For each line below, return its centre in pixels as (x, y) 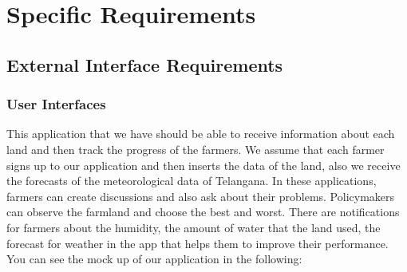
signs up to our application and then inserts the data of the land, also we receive (203, 165)
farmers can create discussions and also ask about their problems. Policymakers (201, 196)
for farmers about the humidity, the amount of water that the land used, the (194, 227)
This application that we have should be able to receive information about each (201, 134)
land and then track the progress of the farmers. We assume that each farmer (196, 149)
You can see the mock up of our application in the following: (154, 259)
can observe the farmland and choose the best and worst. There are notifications (203, 212)
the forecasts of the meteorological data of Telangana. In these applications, (192, 181)
